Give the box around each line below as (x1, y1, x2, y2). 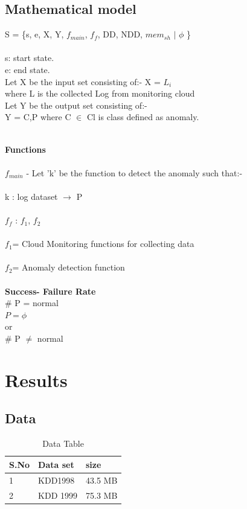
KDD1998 (38, 473, 75, 486)
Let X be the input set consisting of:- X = (5, 75, 161, 88)
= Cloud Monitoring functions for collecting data (12, 237, 194, 250)
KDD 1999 (38, 488, 78, 501)
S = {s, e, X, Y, (5, 28, 64, 40)
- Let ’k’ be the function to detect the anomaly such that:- (26, 166, 243, 179)
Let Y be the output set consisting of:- (5, 98, 147, 111)
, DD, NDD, (97, 28, 143, 40)
